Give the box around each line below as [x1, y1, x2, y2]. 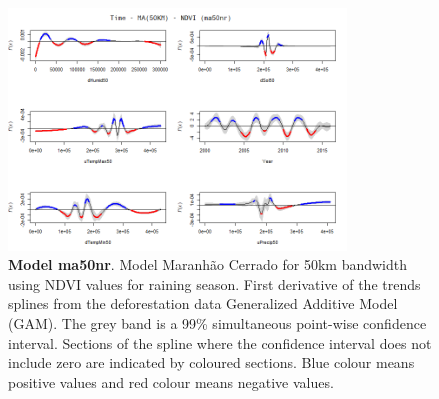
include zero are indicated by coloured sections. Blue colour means [8, 352, 415, 373]
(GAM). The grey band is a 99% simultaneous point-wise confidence [8, 313, 427, 334]
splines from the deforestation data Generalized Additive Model [8, 293, 398, 314]
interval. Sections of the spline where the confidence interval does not [8, 332, 432, 353]
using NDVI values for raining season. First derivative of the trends [8, 273, 421, 294]
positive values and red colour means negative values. [8, 371, 334, 392]
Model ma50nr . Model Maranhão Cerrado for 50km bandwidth [8, 254, 408, 275]
